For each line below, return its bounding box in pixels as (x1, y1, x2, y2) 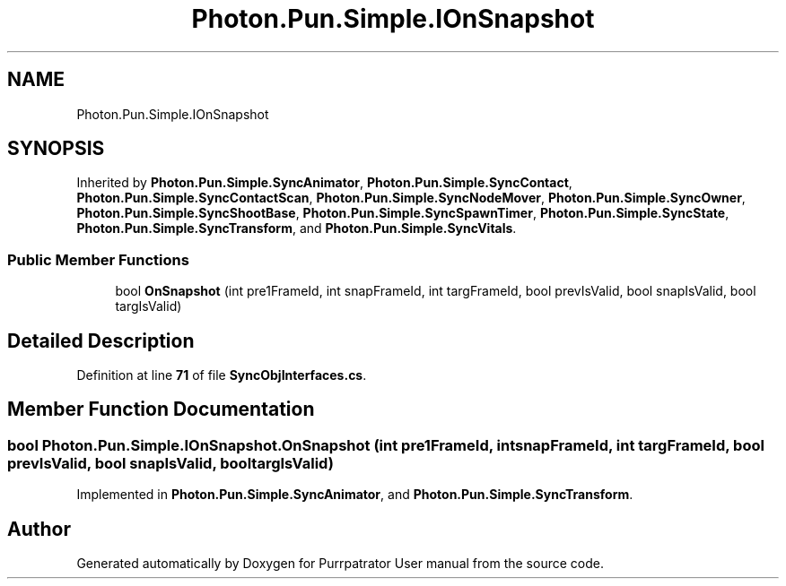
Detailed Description (7, 329, 195, 352)
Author (7, 517, 71, 540)
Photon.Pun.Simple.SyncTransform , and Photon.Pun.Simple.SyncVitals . (76, 220, 517, 237)
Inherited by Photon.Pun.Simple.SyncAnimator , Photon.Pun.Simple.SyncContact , (76, 175, 572, 191)
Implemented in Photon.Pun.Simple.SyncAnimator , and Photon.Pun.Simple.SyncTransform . (76, 487, 633, 503)
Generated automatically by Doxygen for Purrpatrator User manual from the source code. (76, 556, 604, 572)
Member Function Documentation (7, 398, 315, 421)
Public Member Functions (7, 250, 189, 269)
